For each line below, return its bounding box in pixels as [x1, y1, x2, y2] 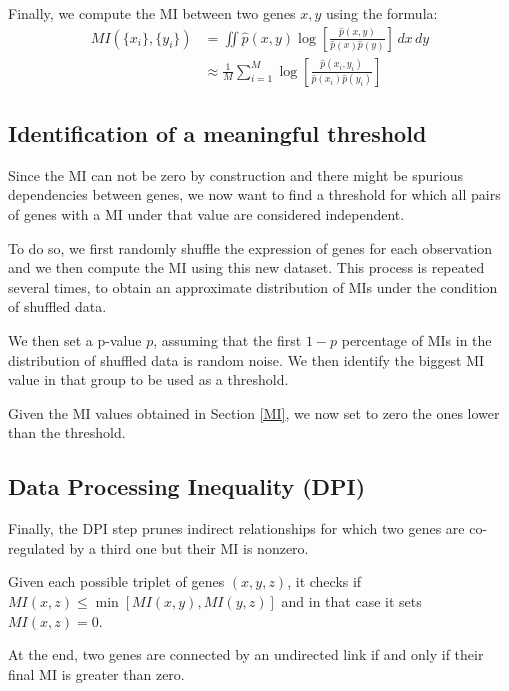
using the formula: [326, 3, 438, 23]
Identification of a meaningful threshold [8, 118, 427, 149]
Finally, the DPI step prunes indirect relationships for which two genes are [8, 518, 465, 539]
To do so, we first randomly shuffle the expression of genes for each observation [8, 237, 493, 258]
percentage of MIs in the [341, 330, 492, 351]
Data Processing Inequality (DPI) [8, 471, 366, 502]
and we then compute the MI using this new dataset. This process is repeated [8, 257, 485, 278]
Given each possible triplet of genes [8, 571, 225, 592]
